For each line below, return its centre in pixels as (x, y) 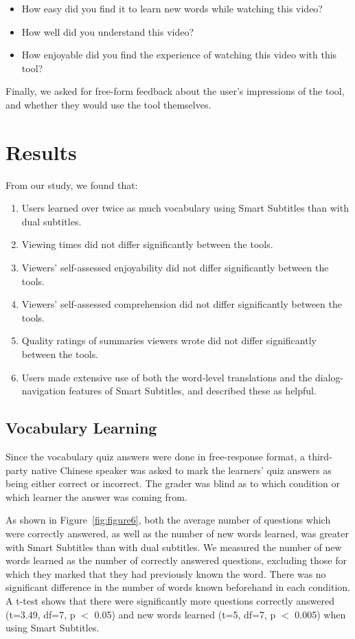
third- (320, 457)
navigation (44, 391)
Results (41, 152)
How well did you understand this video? (108, 31)
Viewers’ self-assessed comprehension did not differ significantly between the (182, 304)
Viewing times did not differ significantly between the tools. (147, 244)
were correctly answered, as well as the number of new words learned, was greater (177, 533)
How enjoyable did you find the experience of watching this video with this (179, 55)
